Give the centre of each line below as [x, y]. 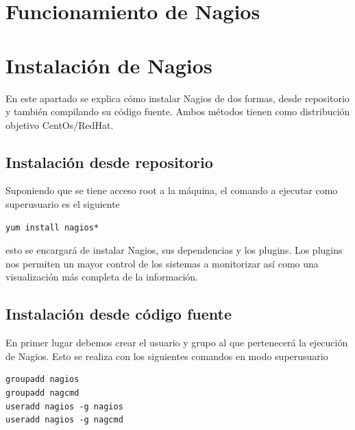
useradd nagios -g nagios [64, 406]
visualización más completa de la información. [102, 277]
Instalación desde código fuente [119, 314]
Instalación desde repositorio [109, 162]
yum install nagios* [52, 227]
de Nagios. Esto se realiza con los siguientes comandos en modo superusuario [167, 356]
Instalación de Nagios [109, 65]
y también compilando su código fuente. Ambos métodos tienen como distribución [178, 111]
